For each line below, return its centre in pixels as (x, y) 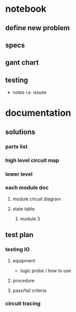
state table (24, 209)
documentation (38, 113)
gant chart (22, 63)
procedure (24, 280)
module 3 (30, 219)
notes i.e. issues (29, 92)
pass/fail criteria (29, 290)
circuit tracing (23, 304)
